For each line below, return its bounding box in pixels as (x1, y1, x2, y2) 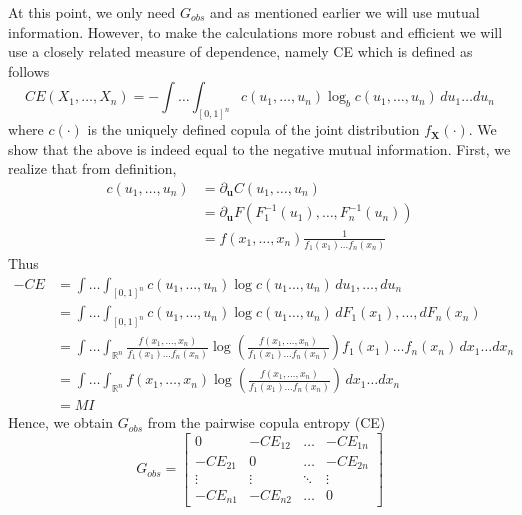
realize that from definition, (8, 158, 177, 179)
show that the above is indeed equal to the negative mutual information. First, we (8, 138, 511, 159)
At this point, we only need (8, 2, 176, 22)
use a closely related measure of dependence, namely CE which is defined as (8, 41, 473, 62)
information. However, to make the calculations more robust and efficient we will (8, 21, 503, 42)
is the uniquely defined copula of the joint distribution (87, 119, 420, 140)
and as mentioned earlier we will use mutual (210, 2, 480, 22)
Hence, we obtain (8, 412, 113, 433)
